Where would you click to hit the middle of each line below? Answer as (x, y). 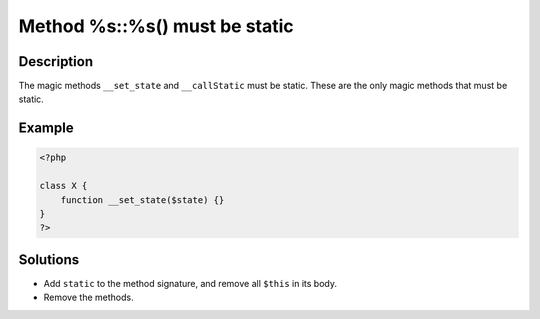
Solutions (49, 259)
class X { (63, 186)
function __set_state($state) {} (142, 199)
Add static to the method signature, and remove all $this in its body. (190, 283)
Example (46, 128)
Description (56, 61)
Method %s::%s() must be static (156, 26)
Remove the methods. (88, 297)
